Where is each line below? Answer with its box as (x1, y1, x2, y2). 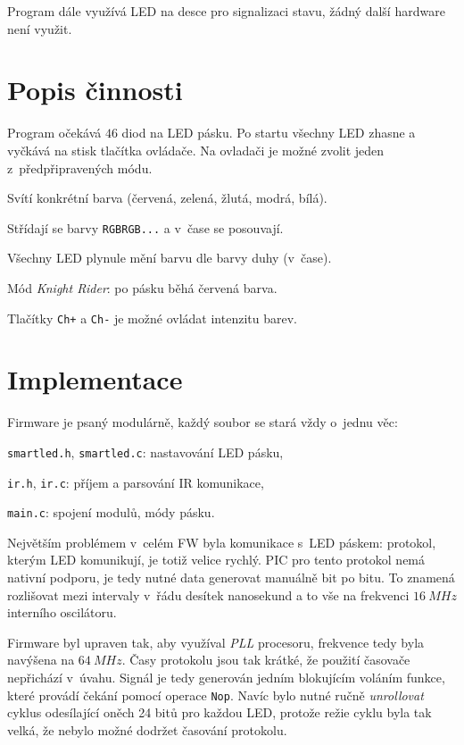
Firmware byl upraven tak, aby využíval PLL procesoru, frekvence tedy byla (7, 632, 425, 651)
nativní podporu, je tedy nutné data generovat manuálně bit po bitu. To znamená (7, 568, 455, 587)
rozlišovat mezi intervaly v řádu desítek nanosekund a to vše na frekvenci (7, 585, 410, 604)
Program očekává (7, 123, 102, 142)
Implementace (7, 361, 183, 398)
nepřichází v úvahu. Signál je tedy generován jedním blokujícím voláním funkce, (7, 668, 445, 687)
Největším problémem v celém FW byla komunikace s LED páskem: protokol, (7, 532, 436, 551)
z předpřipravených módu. (7, 158, 153, 177)
